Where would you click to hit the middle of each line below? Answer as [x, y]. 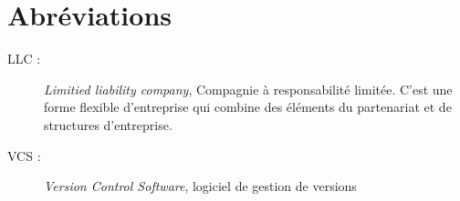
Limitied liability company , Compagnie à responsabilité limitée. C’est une [248, 89]
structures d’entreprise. [108, 124]
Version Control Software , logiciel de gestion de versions [200, 186]
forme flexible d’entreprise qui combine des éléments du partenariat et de [248, 107]
